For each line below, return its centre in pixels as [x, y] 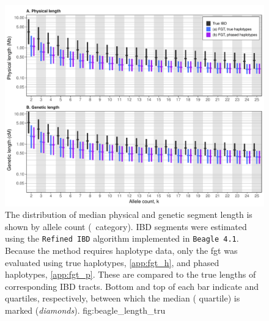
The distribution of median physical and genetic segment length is [129, 215]
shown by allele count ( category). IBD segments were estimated [126, 226]
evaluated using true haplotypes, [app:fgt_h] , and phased [112, 262]
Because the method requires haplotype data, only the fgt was [121, 251]
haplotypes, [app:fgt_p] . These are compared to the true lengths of [131, 274]
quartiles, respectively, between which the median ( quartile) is [123, 298]
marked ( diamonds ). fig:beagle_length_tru [85, 310]
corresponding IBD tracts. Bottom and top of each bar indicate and [132, 286]
